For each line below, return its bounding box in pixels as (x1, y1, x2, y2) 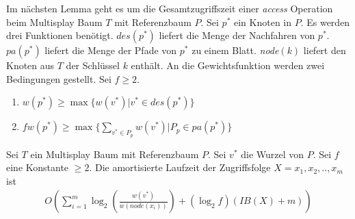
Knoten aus (6, 58, 55, 73)
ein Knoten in (233, 14, 292, 29)
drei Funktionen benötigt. (6, 28, 114, 42)
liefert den (303, 43, 346, 57)
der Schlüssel (66, 58, 120, 73)
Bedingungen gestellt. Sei (6, 71, 111, 86)
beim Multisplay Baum (6, 14, 103, 29)
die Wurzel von (241, 146, 304, 161)
